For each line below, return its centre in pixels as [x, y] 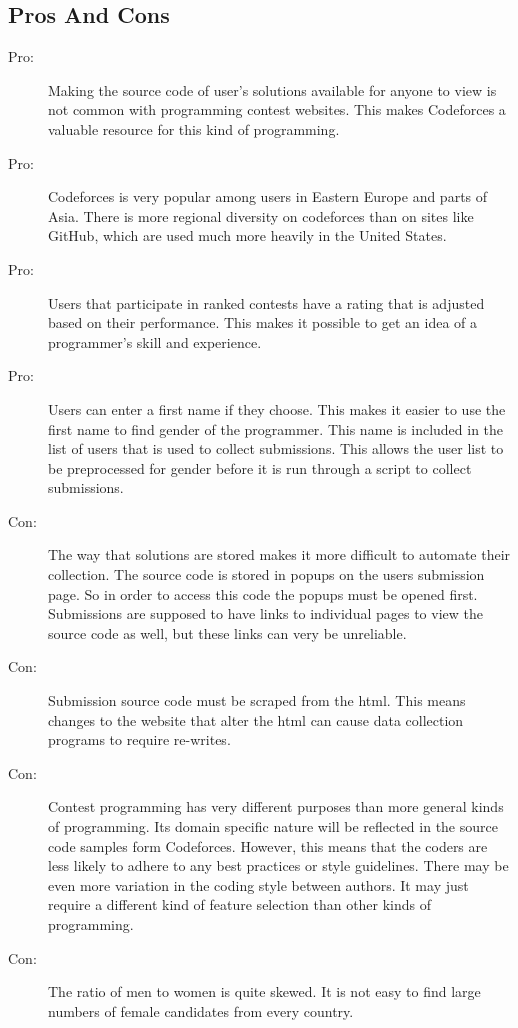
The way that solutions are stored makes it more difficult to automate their [279, 554]
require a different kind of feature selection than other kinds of [240, 904]
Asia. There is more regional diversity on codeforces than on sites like [261, 215]
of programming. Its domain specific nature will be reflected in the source [273, 826]
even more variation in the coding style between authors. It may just [258, 884]
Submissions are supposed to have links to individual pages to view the [265, 613]
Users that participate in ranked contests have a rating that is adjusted [266, 302]
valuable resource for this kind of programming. [194, 128]
